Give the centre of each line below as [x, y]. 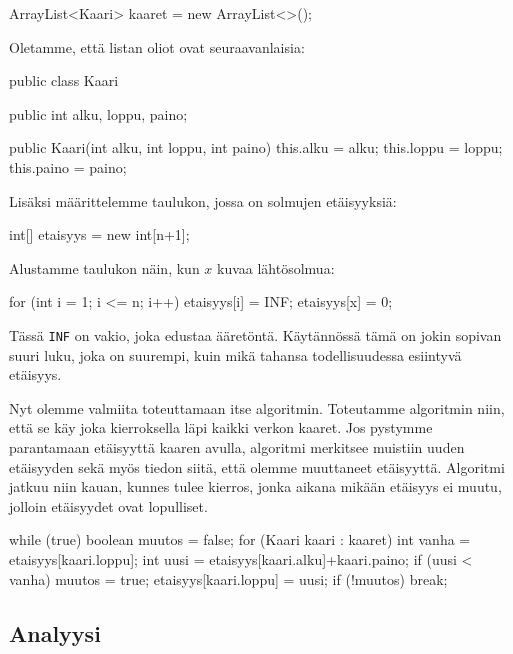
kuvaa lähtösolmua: [276, 267]
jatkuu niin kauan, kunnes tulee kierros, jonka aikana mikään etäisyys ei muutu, [255, 486]
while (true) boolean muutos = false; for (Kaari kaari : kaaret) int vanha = [240, 539]
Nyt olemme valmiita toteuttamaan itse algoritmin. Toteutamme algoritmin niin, [257, 407]
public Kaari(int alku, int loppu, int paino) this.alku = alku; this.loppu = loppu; [256, 147]
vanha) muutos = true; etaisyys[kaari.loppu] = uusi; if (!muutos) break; [228, 578]
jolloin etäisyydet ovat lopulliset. [108, 505]
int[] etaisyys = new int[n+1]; [99, 234]
